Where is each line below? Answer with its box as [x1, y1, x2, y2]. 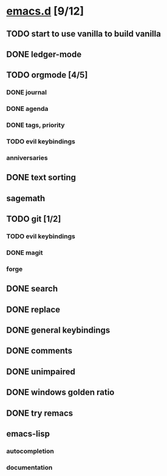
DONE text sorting [6, 172, 77, 183]
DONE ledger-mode [6, 49, 82, 59]
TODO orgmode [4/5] [6, 70, 88, 80]
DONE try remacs [6, 408, 73, 418]
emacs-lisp [6, 428, 50, 439]
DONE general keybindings [6, 325, 111, 336]
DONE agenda [6, 105, 49, 113]
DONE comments [6, 346, 73, 356]
